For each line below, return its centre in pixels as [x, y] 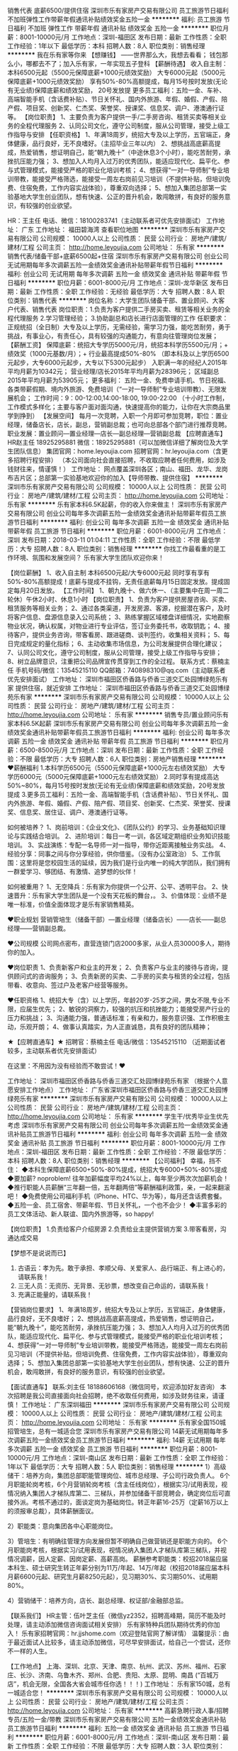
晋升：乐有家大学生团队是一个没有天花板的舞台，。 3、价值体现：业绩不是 [120, 895]
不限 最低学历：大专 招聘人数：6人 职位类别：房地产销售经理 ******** [123, 759]
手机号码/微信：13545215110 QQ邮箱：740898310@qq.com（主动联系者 [120, 670]
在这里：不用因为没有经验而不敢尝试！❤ [67, 1066]
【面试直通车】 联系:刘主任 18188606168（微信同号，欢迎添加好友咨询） [113, 1387]
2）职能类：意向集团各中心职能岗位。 [62, 1526]
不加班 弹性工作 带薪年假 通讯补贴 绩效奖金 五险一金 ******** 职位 [125, 28]
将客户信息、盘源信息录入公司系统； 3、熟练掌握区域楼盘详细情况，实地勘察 [119, 617]
